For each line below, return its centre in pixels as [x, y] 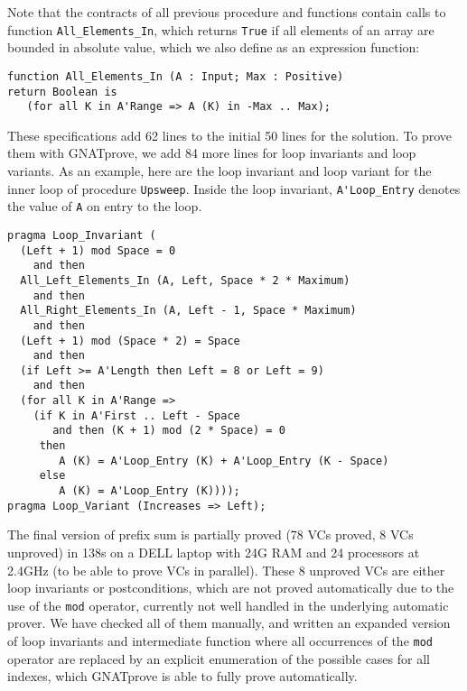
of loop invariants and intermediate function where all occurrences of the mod [220, 640]
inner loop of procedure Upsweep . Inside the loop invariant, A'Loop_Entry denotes [234, 188]
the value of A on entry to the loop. [105, 206]
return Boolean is [62, 92]
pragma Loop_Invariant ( [82, 235]
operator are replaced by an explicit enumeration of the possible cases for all [219, 658]
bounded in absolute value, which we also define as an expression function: [214, 47]
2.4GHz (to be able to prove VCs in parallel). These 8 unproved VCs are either [226, 570]
